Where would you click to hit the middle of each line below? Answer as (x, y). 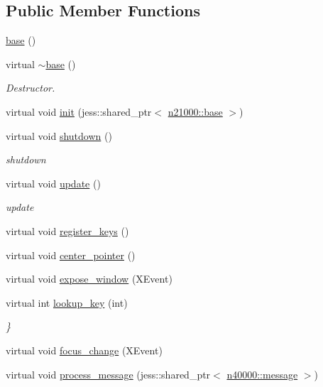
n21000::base (195, 111)
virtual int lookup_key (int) (67, 302)
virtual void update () (53, 183)
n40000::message (262, 374)
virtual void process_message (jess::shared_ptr (108, 374)
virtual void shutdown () (59, 135)
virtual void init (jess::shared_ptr (79, 111)
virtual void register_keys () (67, 230)
